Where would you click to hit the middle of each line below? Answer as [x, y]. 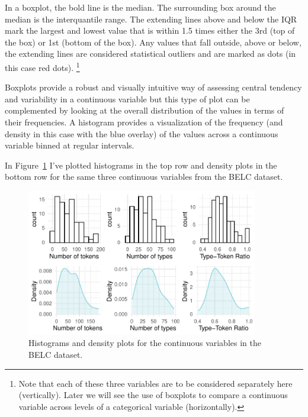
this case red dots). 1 [42, 66]
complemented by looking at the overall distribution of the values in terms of [145, 110]
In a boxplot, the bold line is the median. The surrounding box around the [140, 7]
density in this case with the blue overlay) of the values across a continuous [142, 133]
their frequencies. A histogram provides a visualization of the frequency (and [144, 122]
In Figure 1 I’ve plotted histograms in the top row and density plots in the [141, 165]
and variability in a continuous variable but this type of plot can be [127, 98]
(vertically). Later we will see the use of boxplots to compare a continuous [153, 395]
